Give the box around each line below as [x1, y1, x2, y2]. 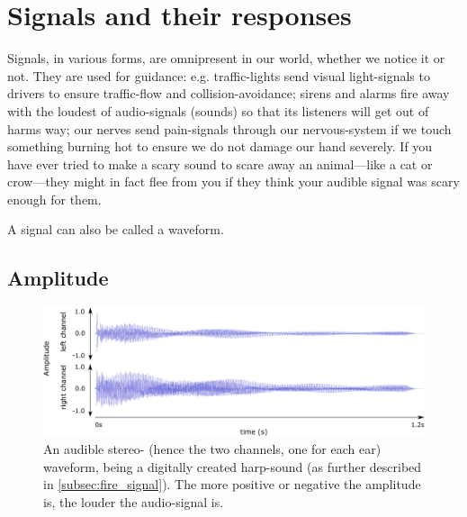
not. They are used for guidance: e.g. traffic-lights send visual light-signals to [7, 66, 430, 85]
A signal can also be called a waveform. [7, 220, 224, 239]
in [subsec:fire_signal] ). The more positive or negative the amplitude [43, 475, 421, 494]
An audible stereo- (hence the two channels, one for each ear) [43, 440, 382, 458]
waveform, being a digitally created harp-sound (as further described [43, 457, 422, 476]
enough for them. [7, 189, 102, 208]
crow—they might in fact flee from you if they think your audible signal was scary [7, 172, 460, 191]
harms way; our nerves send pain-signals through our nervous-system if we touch [7, 119, 452, 138]
